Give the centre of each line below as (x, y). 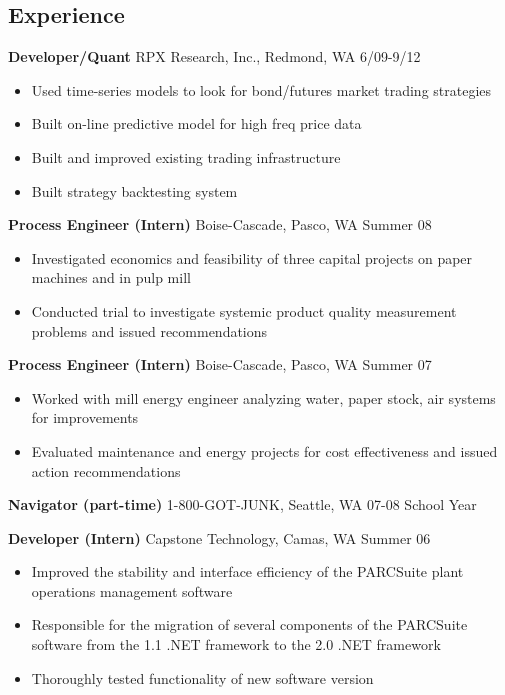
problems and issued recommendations (149, 330)
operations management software (132, 590)
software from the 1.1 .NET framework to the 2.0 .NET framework (236, 644)
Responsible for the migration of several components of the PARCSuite (249, 624)
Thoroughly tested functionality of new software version (202, 677)
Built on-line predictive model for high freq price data (196, 123)
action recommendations (106, 470)
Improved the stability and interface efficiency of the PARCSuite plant (247, 571)
